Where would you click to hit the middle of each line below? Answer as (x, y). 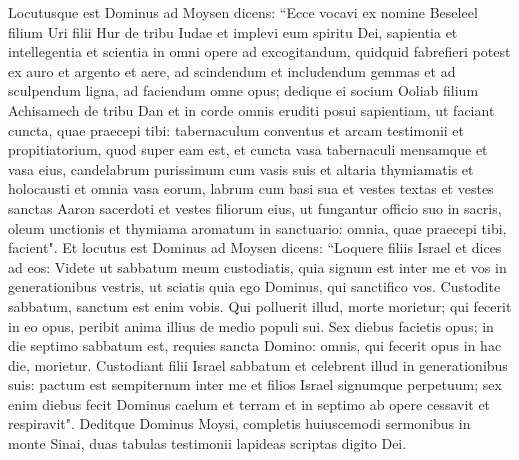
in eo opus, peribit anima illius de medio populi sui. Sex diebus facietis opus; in (251, 325)
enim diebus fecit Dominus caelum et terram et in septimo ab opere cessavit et (249, 403)
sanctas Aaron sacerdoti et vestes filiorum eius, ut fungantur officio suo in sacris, (255, 207)
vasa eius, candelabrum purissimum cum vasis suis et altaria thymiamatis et (241, 168)
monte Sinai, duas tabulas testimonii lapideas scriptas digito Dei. (207, 443)
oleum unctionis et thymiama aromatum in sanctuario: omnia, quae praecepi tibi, (257, 227)
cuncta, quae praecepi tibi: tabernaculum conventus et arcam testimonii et (236, 129)
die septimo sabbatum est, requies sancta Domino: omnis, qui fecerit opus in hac (255, 345)
